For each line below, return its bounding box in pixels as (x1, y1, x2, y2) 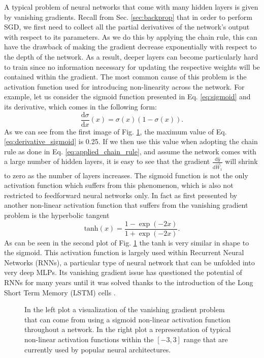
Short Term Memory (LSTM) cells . (4, 287, 116, 297)
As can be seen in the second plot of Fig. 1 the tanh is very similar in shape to (4, 237, 249, 247)
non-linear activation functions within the (24, 334, 154, 345)
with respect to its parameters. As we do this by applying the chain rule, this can (4, 31, 257, 42)
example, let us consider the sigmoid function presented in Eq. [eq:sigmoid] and (4, 91, 251, 102)
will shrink (225, 156, 258, 167)
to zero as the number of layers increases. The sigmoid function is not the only (4, 170, 248, 180)
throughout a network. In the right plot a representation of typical (24, 324, 231, 335)
